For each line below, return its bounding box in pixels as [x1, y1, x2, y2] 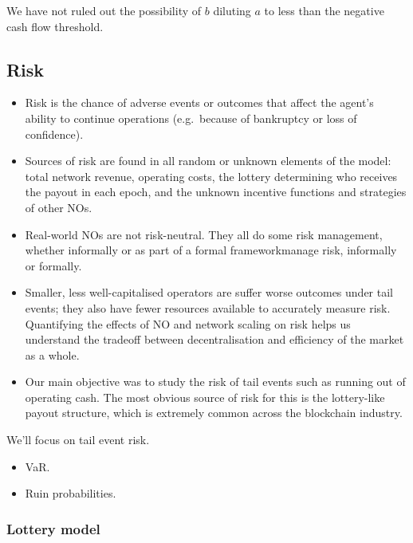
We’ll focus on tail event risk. [6, 431, 150, 448]
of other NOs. [25, 199, 92, 215]
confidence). [25, 125, 84, 142]
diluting [213, 2, 251, 18]
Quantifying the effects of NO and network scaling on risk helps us [25, 315, 351, 332]
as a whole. [25, 346, 80, 363]
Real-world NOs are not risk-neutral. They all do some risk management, [25, 226, 383, 242]
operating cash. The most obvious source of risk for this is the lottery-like [25, 388, 385, 405]
